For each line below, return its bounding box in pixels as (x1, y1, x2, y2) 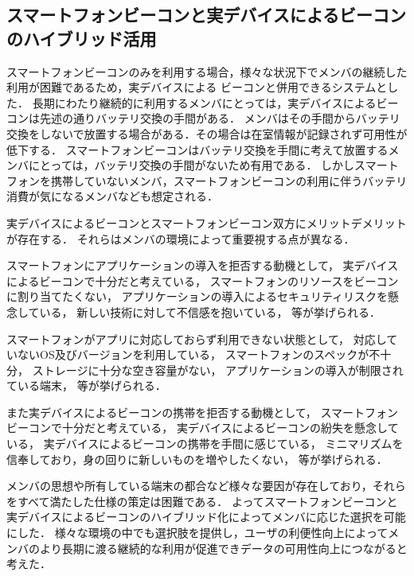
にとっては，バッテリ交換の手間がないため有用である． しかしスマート (28, 157, 399, 173)
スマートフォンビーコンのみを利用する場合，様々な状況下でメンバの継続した (6, 63, 408, 80)
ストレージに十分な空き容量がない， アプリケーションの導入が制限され (32, 361, 404, 378)
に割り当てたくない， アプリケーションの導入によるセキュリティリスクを (6, 288, 389, 305)
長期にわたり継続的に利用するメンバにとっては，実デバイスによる (32, 94, 377, 111)
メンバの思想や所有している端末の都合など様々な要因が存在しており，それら (6, 477, 406, 494)
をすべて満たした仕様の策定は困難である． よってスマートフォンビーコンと (6, 492, 398, 509)
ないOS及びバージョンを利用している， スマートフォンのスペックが (17, 346, 369, 363)
